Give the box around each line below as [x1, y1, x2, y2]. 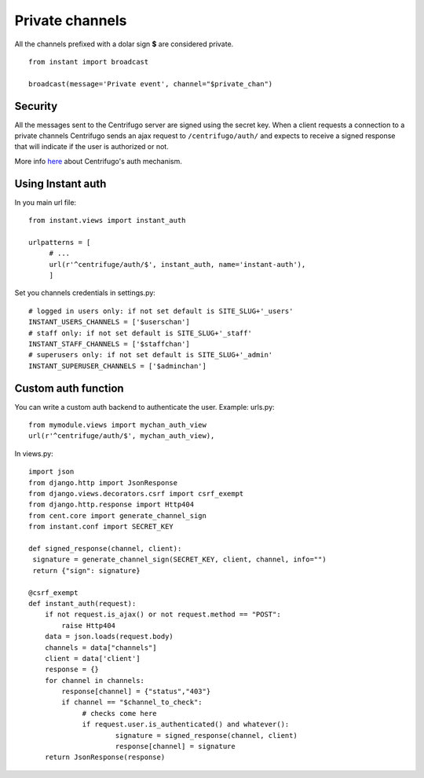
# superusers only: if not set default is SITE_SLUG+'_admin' [28, 350, 273, 360]
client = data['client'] [44, 654, 141, 663]
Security [14, 99, 58, 113]
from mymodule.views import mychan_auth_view [28, 421, 207, 429]
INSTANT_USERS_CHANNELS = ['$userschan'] [28, 318, 190, 327]
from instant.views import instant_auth [28, 216, 186, 225]
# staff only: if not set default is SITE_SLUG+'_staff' [28, 328, 253, 338]
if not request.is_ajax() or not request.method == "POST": [44, 610, 282, 619]
